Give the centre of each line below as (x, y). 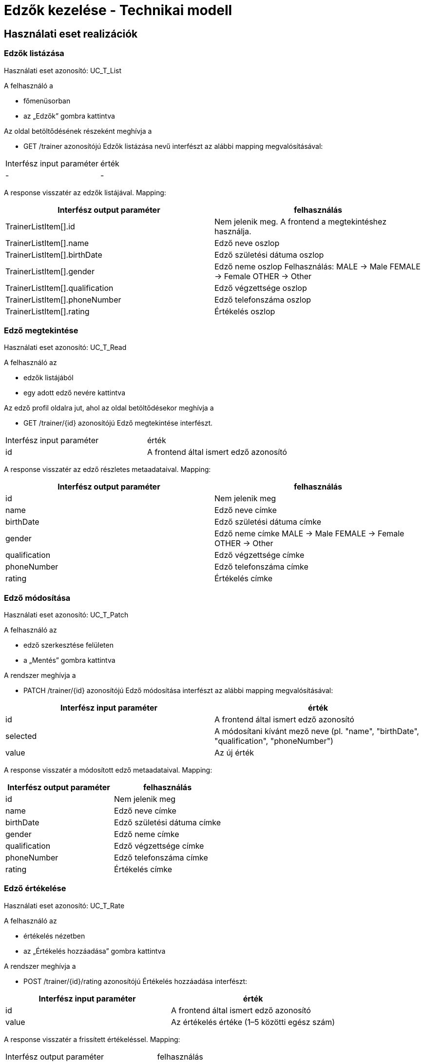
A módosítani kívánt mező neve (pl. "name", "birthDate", (317, 731)
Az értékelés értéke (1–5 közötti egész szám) (253, 1022)
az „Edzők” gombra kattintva (69, 116)
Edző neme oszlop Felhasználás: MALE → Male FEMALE (318, 266)
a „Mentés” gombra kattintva (69, 660)
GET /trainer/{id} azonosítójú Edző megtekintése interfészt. (118, 423)
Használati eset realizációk (71, 34)
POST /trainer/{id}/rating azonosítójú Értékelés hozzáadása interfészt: (135, 981)
